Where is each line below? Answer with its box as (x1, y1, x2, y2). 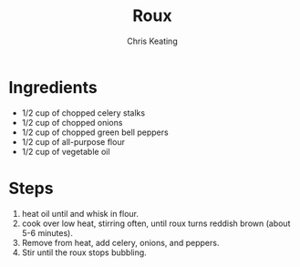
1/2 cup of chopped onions (21, 117, 123, 128)
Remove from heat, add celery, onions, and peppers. (21, 237, 220, 248)
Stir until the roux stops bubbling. (21, 247, 147, 258)
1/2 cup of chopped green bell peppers (21, 127, 170, 138)
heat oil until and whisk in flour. (21, 208, 139, 219)
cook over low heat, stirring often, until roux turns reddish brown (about (21, 218, 291, 229)
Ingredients (8, 77, 98, 98)
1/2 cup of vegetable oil (21, 146, 110, 157)
